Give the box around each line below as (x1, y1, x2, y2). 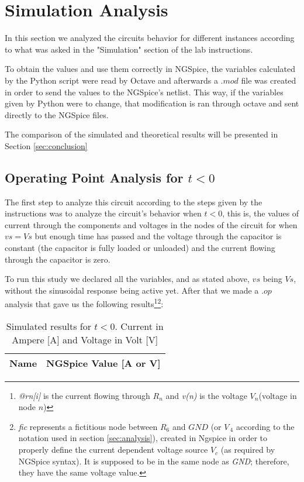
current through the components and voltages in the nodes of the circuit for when (5, 218, 298, 230)
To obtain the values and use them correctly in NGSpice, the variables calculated (5, 63, 296, 75)
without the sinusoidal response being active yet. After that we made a (5, 284, 259, 296)
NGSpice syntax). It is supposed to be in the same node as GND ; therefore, (18, 455, 289, 467)
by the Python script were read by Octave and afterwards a (5, 74, 218, 86)
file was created (241, 74, 296, 86)
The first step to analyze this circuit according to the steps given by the (5, 195, 262, 208)
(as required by (220, 443, 275, 456)
